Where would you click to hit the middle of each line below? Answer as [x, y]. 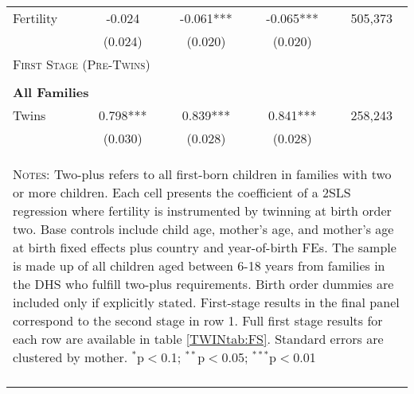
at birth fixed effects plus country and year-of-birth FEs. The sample [205, 247]
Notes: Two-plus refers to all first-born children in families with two [202, 174]
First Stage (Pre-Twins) [82, 64]
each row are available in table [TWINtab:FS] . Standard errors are [198, 339]
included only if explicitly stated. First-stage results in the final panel [206, 302]
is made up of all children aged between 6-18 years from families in [199, 265]
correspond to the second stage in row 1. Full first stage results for [198, 320]
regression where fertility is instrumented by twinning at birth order [202, 211]
